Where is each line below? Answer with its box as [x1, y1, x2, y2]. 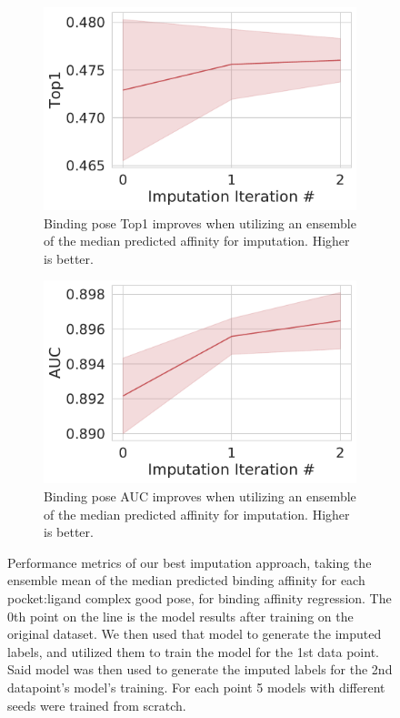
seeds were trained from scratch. [7, 695, 186, 714]
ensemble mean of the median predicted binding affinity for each [7, 571, 365, 590]
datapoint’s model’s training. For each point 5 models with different [7, 678, 385, 696]
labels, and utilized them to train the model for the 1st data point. [7, 642, 379, 661]
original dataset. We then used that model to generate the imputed [7, 624, 382, 643]
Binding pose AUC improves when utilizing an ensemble [44, 487, 356, 506]
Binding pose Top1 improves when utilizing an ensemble [44, 213, 356, 232]
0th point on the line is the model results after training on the [7, 606, 354, 625]
